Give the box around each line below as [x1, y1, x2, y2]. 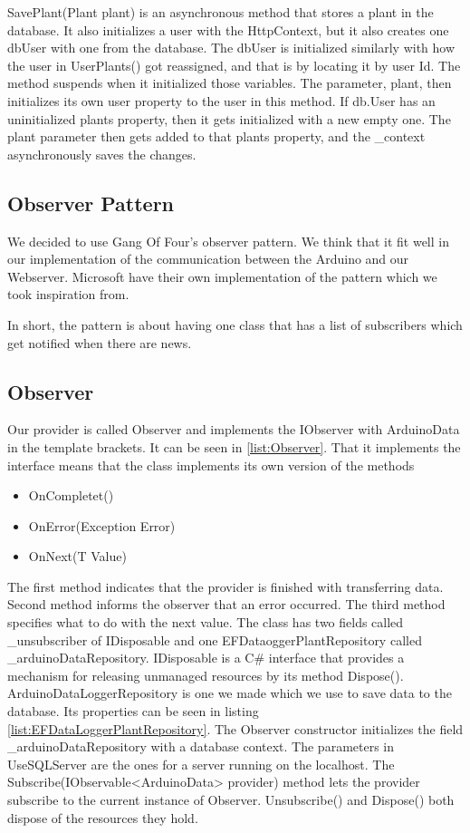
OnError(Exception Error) [28, 516, 176, 535]
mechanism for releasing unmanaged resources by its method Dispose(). [7, 665, 404, 684]
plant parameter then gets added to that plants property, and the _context [7, 127, 426, 146]
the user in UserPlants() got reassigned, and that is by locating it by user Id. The [7, 55, 461, 74]
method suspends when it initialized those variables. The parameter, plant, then [7, 73, 452, 92]
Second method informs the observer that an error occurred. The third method [7, 595, 446, 614]
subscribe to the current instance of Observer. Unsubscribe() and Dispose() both [7, 790, 455, 809]
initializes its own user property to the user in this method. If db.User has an [7, 91, 436, 110]
